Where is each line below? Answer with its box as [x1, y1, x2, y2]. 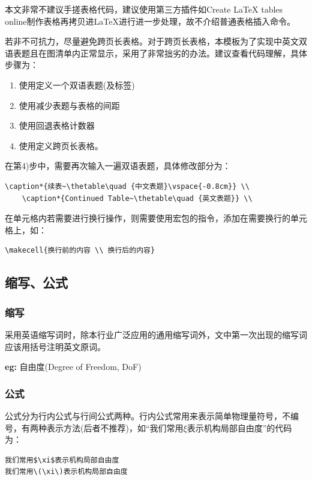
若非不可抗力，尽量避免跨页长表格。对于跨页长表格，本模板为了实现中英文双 [5, 35, 307, 48]
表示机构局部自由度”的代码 [187, 421, 292, 434]
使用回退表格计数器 [19, 119, 95, 132]
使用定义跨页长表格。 [19, 139, 103, 152]
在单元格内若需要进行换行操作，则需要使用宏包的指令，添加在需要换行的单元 [5, 212, 307, 224]
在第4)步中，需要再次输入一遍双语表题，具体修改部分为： [5, 159, 231, 172]
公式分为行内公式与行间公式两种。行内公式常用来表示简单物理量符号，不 [5, 409, 290, 422]
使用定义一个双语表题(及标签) [19, 78, 135, 91]
